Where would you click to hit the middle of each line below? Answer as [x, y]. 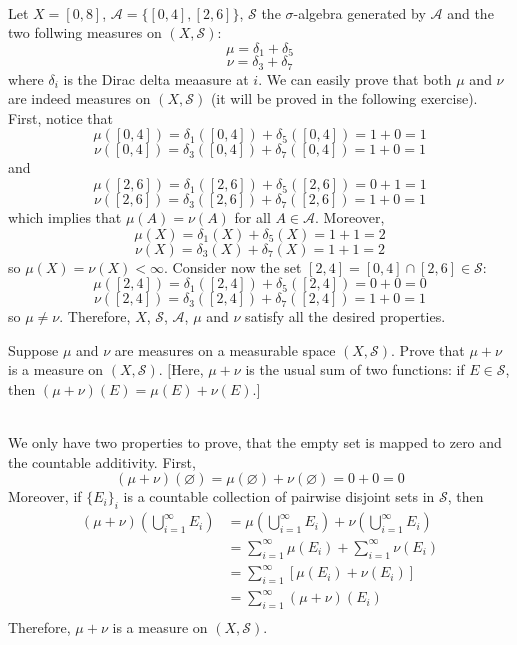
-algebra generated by [359, 12]
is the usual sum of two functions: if [355, 369]
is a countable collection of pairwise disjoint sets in [279, 496]
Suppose [33, 349]
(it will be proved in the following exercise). [344, 98]
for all [252, 217]
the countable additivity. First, [102, 461]
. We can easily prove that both [355, 78]
